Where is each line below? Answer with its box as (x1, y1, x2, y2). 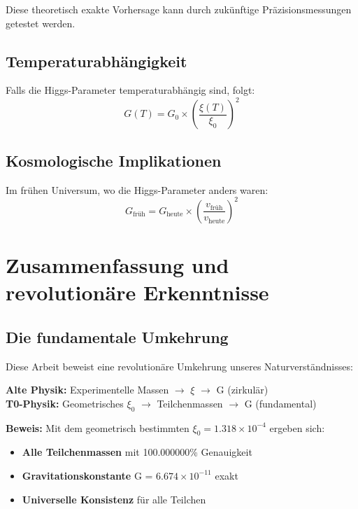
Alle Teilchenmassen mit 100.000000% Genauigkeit (22, 445, 252, 459)
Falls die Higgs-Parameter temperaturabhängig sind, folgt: (6, 83, 255, 97)
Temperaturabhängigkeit (6, 50, 187, 71)
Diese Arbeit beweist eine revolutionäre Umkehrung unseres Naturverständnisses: (6, 358, 353, 373)
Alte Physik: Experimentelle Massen (6, 382, 169, 397)
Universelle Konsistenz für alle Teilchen (22, 491, 206, 506)
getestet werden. (6, 15, 76, 30)
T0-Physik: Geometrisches (6, 396, 124, 410)
